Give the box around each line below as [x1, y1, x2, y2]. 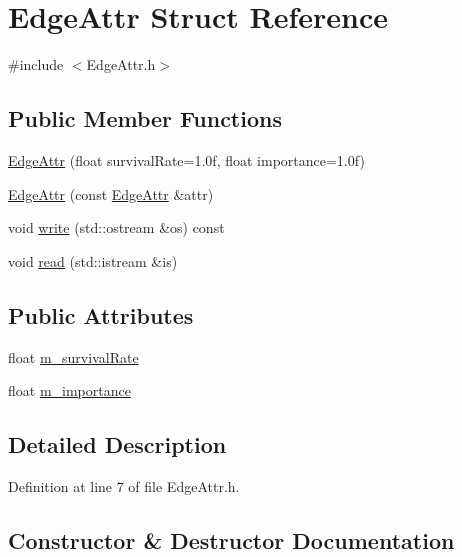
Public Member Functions [8, 103, 282, 134]
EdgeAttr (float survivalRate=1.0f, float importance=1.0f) [8, 149, 365, 170]
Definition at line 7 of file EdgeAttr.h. [8, 475, 240, 496]
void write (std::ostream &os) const [8, 217, 225, 238]
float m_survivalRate [8, 346, 139, 367]
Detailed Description [8, 429, 227, 460]
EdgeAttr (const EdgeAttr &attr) [8, 183, 214, 204]
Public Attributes [8, 299, 194, 330]
